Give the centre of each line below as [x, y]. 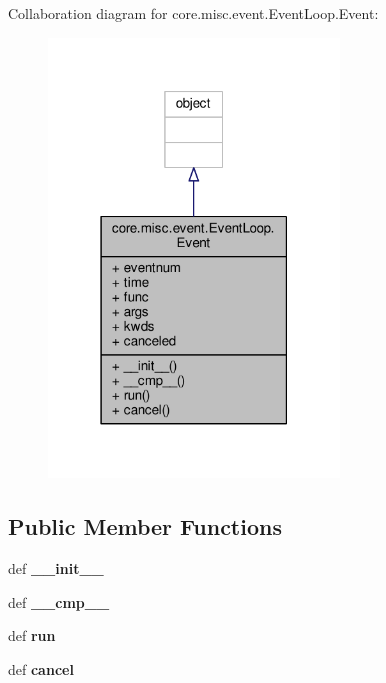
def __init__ [56, 568]
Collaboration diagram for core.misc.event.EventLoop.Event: [193, 13]
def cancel [41, 669]
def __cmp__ [59, 601]
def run [32, 635]
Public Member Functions [145, 526]
